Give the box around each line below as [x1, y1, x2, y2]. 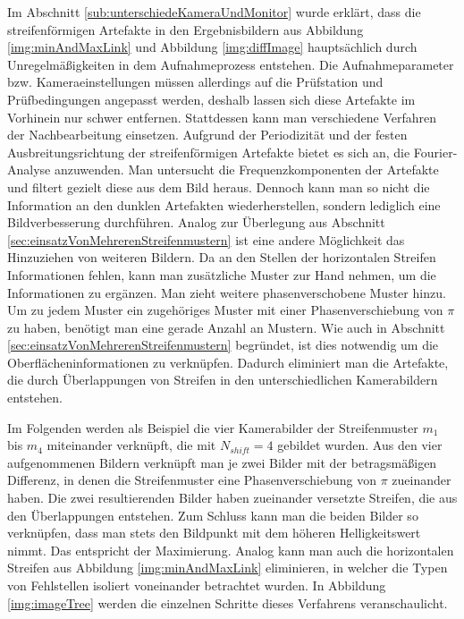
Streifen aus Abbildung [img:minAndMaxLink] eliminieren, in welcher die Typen [7, 558, 448, 577]
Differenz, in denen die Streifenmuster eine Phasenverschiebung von [7, 471, 376, 489]
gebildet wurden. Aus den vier [277, 436, 443, 454]
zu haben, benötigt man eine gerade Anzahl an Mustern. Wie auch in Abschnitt [7, 318, 445, 336]
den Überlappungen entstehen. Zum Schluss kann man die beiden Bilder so [7, 505, 418, 524]
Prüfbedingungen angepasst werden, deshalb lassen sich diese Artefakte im [7, 89, 416, 108]
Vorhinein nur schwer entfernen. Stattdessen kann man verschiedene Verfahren [7, 107, 437, 126]
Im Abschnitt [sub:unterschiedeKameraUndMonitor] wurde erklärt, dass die [7, 3, 421, 21]
